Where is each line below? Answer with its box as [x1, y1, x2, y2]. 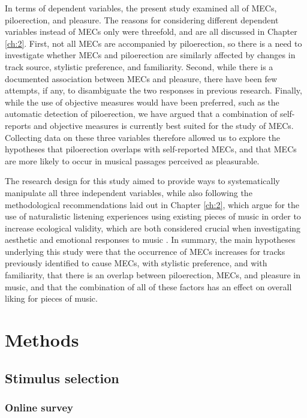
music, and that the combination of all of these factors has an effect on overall [5, 280, 292, 293]
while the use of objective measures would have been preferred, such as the [5, 95, 279, 108]
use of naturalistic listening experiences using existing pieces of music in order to [5, 210, 301, 222]
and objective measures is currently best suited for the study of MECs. [33, 119, 294, 131]
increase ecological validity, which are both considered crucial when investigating [5, 221, 301, 234]
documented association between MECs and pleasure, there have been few [5, 72, 277, 85]
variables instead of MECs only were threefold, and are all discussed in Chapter [5, 25, 297, 38]
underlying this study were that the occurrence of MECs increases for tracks [5, 245, 285, 257]
